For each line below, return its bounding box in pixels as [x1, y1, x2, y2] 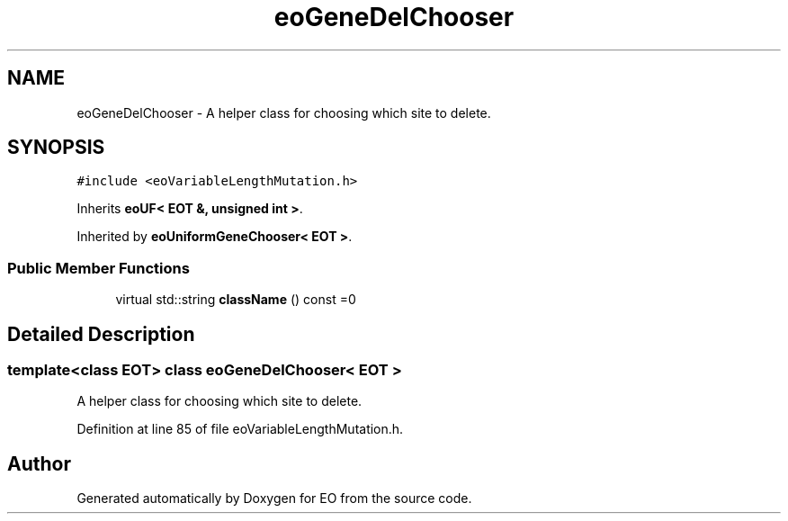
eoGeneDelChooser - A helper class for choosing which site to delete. [76, 104, 491, 121]
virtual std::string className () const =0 [115, 292, 356, 308]
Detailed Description [7, 322, 195, 346]
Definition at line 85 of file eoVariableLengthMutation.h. [76, 421, 404, 437]
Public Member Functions [7, 258, 190, 277]
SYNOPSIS [7, 136, 105, 159]
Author [7, 452, 71, 475]
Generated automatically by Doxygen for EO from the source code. [76, 490, 472, 507]
